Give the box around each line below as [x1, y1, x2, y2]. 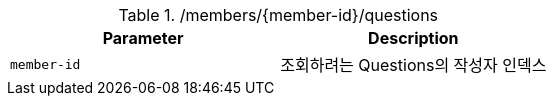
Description [368, 28, 459, 48]
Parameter [102, 28, 184, 48]
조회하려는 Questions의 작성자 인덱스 [280, 55, 547, 75]
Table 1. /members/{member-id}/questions [118, 5, 439, 25]
